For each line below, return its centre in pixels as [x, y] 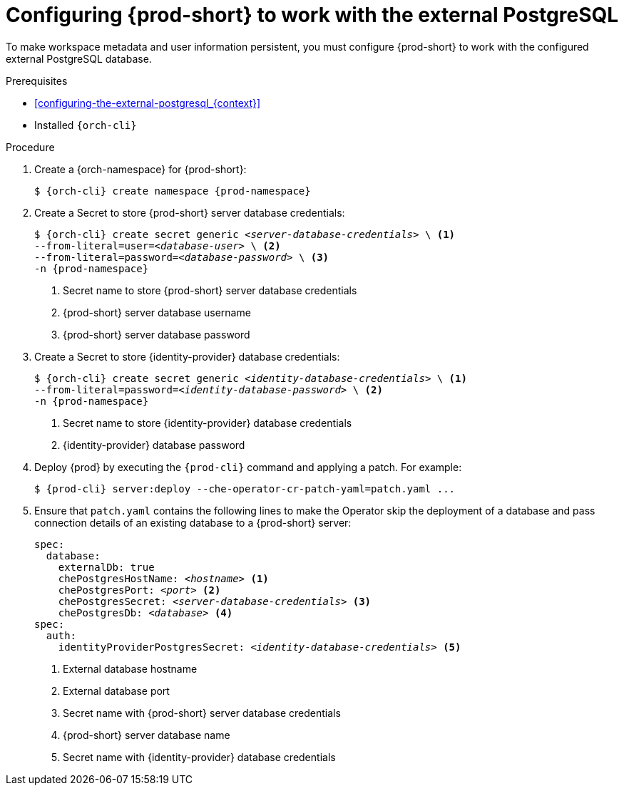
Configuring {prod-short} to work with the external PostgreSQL [312, 15]
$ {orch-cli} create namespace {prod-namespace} [173, 191]
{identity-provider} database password [154, 445]
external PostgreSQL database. [79, 58]
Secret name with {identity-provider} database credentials [199, 757]
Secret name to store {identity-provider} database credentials [208, 423]
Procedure [30, 147]
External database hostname [130, 668]
